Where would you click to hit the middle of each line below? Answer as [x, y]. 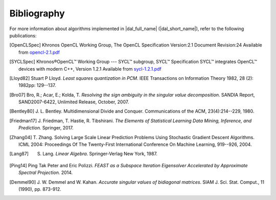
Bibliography [37, 13]
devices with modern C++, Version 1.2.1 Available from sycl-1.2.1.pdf [90, 69]
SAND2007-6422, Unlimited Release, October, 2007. [74, 102]
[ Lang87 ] [19, 154]
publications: [23, 35]
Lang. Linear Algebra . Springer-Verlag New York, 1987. [100, 154]
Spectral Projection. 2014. [46, 173]
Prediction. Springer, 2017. [46, 128]
